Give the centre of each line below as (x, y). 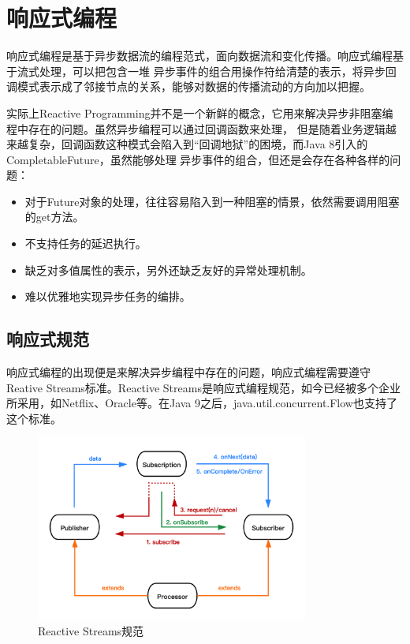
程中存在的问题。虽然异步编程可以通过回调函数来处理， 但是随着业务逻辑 (196, 128)
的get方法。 (54, 217)
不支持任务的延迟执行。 (86, 243)
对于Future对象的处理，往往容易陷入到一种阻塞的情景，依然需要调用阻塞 (212, 201)
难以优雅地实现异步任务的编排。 (108, 296)
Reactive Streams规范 (91, 631)
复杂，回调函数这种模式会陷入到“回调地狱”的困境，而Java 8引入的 (198, 144)
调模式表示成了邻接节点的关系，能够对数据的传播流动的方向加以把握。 (188, 86)
